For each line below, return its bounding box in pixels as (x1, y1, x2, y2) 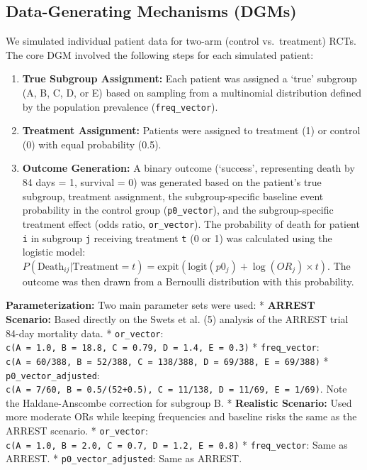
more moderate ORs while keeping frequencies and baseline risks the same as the (6, 409, 357, 424)
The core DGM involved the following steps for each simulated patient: (6, 47, 314, 62)
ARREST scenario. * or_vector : (6, 423, 148, 438)
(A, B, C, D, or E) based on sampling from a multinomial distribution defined (22, 84, 361, 99)
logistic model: (22, 244, 86, 259)
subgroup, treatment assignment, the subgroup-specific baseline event (22, 188, 324, 203)
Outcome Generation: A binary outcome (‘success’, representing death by (22, 160, 355, 175)
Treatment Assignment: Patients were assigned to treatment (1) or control (22, 123, 361, 138)
